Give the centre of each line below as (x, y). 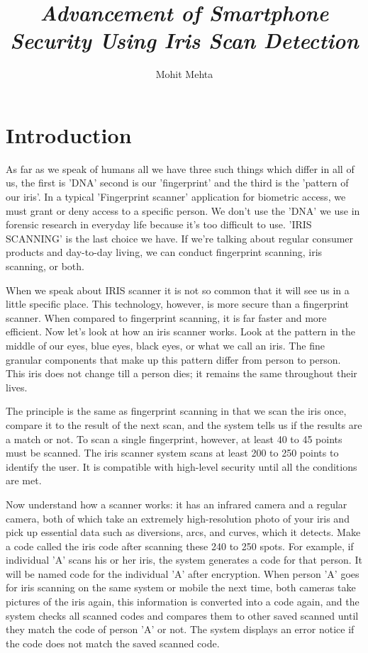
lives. (17, 387)
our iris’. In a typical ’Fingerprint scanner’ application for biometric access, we (176, 197)
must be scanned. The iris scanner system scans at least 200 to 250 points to (172, 453)
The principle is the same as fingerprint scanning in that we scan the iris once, (176, 411)
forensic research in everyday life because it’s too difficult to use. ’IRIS (159, 224)
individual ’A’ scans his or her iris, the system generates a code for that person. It (184, 560)
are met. (24, 480)
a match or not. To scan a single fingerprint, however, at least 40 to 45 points (174, 439)
